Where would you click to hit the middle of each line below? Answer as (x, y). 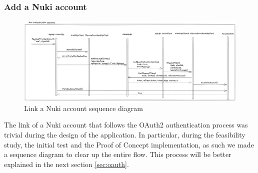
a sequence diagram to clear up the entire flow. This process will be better (118, 154)
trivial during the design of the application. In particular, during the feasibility (125, 135)
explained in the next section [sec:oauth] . (66, 164)
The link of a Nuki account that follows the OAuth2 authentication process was (126, 125)
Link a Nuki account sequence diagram (83, 108)
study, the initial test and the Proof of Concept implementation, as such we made (129, 144)
